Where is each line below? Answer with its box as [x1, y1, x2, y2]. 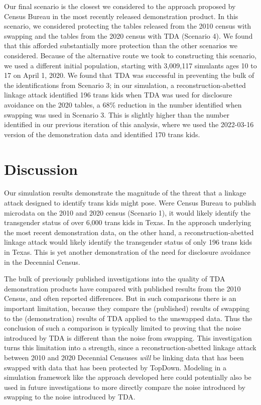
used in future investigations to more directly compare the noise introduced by [4, 381, 245, 392]
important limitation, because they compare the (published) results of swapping [4, 302, 249, 313]
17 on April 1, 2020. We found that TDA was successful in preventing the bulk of [4, 70, 254, 80]
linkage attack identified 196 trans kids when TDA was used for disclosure [4, 89, 232, 100]
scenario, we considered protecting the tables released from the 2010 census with [4, 21, 251, 31]
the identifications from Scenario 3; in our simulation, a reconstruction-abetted [4, 79, 246, 90]
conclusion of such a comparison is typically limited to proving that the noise [4, 323, 241, 333]
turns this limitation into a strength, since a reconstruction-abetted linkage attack [4, 342, 256, 353]
